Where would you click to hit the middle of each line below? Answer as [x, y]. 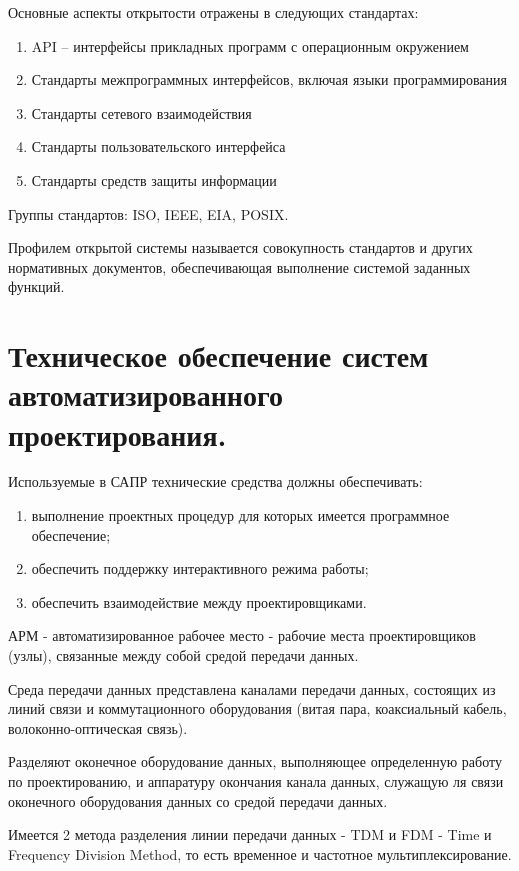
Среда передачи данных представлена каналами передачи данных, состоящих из [252, 688]
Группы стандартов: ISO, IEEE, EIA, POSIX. [148, 213]
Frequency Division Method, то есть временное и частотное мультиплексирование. [260, 853]
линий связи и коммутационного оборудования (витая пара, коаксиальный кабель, [257, 708]
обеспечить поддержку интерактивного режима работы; [200, 568]
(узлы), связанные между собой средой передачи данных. [183, 655]
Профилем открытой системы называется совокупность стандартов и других [240, 247]
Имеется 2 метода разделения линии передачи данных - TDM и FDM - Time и [250, 834]
